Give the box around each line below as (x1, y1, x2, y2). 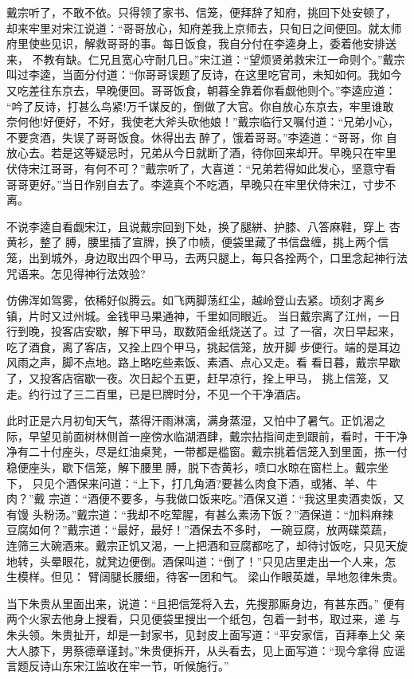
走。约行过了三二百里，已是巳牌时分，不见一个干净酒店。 (6, 385, 307, 402)
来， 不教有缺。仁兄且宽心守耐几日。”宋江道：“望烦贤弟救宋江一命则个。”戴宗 (6, 50, 405, 67)
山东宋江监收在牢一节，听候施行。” (50, 657, 229, 674)
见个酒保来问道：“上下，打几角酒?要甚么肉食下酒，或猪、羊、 (43, 474, 366, 491)
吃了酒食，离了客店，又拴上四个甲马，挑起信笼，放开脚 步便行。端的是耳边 (6, 338, 400, 355)
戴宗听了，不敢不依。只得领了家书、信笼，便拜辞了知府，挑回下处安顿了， (6, 4, 396, 20)
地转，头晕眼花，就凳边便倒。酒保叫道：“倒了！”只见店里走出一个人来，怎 (6, 552, 396, 569)
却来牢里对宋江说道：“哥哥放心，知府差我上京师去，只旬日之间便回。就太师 (6, 19, 402, 36)
